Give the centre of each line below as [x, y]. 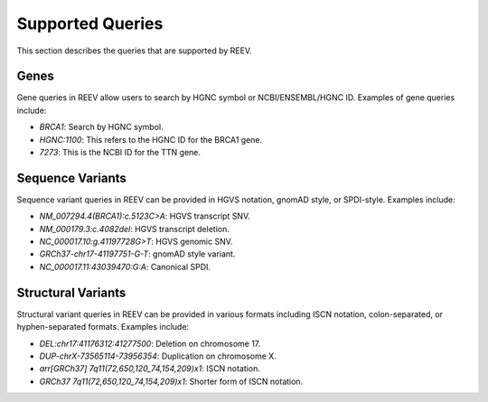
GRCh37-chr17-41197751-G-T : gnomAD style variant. [137, 254]
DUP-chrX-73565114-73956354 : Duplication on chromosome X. [158, 356]
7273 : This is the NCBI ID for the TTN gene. [120, 153]
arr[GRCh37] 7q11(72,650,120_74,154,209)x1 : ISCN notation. [150, 369]
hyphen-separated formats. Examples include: [103, 327]
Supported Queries [90, 23]
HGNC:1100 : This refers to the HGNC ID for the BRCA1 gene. [151, 139]
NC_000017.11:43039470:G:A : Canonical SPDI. [125, 266]
